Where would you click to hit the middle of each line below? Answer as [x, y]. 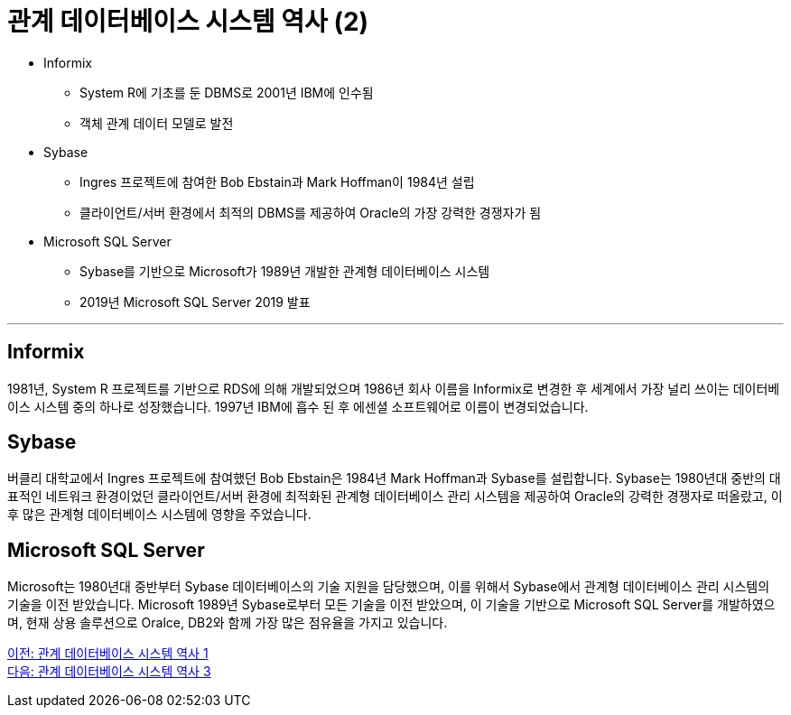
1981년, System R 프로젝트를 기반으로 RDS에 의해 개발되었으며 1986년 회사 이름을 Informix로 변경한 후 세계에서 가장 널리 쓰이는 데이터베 [394, 388]
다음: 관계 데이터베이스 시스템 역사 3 [109, 672]
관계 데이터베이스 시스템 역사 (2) [188, 22]
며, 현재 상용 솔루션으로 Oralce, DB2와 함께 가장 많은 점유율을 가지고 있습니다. [228, 623]
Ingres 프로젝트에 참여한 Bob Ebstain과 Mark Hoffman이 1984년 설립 [277, 181]
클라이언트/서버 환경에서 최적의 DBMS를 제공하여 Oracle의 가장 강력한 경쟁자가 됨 [311, 212]
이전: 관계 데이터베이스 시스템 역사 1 [108, 654]
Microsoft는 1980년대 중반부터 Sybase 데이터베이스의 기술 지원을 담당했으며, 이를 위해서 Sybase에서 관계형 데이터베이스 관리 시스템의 [389, 587]
